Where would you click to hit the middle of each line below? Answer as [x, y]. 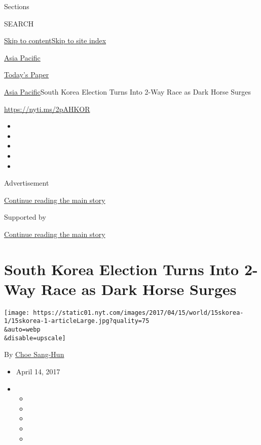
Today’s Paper [27, 75]
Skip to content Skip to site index [55, 40]
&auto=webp [22, 330]
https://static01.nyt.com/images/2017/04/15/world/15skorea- [138, 313]
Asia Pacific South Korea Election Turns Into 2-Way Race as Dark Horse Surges [128, 91]
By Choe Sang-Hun [34, 354]
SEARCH [19, 23]
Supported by [25, 217]
